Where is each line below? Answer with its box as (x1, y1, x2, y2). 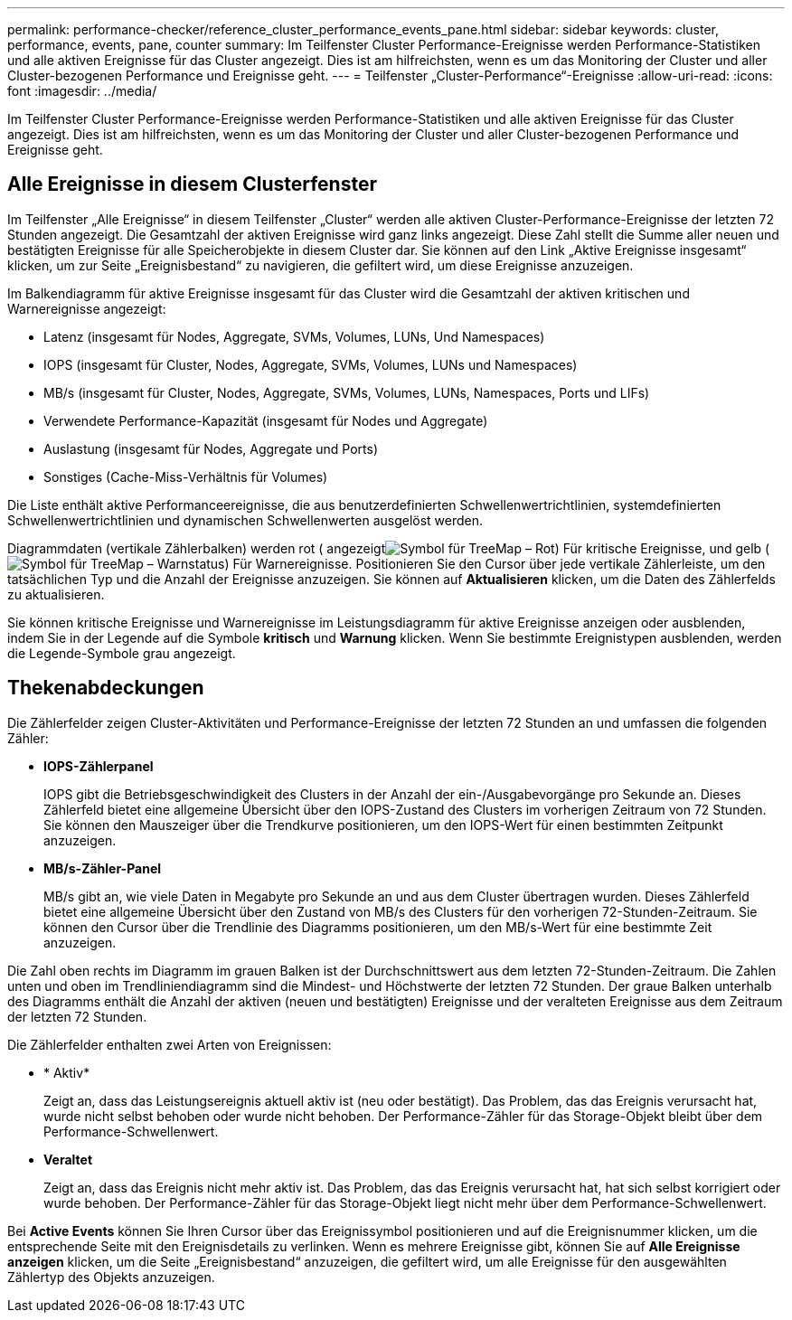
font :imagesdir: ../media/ (7, 83, 157, 99)
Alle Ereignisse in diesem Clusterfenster (7, 173, 377, 196)
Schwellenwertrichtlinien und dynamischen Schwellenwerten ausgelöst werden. (7, 512, 484, 528)
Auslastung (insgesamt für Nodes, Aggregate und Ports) (43, 440, 379, 457)
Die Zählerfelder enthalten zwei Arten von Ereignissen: (7, 1036, 332, 1052)
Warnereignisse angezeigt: (7, 300, 166, 316)
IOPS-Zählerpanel (43, 758, 154, 774)
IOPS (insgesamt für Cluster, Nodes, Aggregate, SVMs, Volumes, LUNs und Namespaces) (43, 356, 578, 372)
